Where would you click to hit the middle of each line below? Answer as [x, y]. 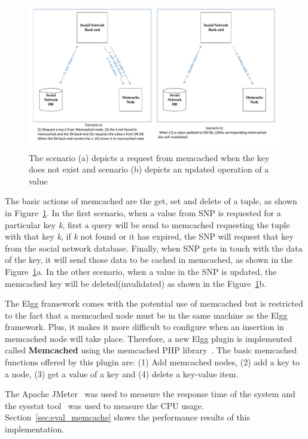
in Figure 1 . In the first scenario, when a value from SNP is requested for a [143, 212]
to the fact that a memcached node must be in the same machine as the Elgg [146, 315]
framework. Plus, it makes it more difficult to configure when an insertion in [144, 327]
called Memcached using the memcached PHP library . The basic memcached [151, 350]
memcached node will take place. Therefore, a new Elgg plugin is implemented [149, 338]
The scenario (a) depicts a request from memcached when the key [149, 157]
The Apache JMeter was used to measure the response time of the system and [150, 394]
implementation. [35, 429]
